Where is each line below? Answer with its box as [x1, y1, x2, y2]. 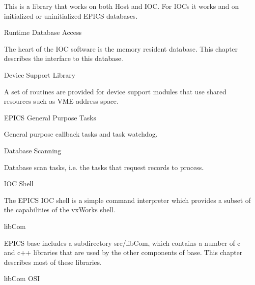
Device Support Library [4, 69, 76, 80]
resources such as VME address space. [4, 96, 118, 106]
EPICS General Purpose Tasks [4, 112, 96, 122]
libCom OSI [4, 273, 40, 284]
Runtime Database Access [4, 27, 82, 37]
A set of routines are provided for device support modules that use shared [4, 86, 227, 96]
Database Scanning [4, 145, 61, 155]
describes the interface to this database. [4, 53, 123, 63]
